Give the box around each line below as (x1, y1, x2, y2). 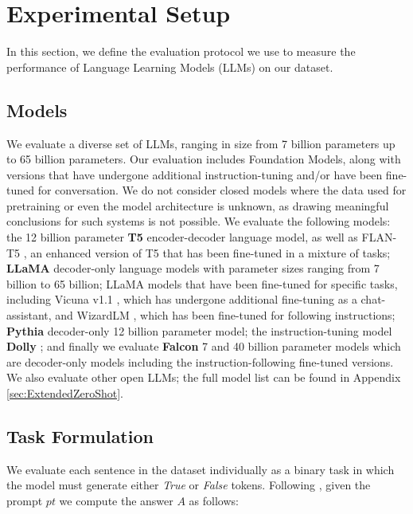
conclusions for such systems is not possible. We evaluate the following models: (6, 213, 391, 230)
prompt (6, 492, 43, 508)
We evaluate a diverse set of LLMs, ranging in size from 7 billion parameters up (6, 135, 395, 151)
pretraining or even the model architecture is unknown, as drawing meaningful (6, 197, 389, 214)
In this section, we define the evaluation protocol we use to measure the (6, 43, 356, 60)
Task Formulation (6, 424, 154, 448)
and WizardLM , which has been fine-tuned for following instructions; (55, 307, 395, 324)
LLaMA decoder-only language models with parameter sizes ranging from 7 (6, 260, 380, 277)
